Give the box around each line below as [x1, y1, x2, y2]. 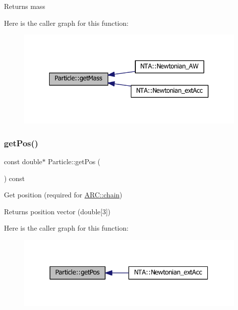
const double [4, 156, 43, 167]
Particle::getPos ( [48, 156, 101, 167]
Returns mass [4, 1, 45, 11]
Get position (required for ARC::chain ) [4, 189, 122, 200]
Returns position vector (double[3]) [4, 206, 111, 216]
